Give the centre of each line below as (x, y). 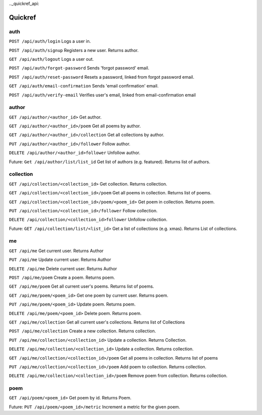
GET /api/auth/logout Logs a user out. (51, 59)
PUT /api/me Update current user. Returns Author (60, 259)
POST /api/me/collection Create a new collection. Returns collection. (82, 331)
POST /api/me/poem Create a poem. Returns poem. (62, 277)
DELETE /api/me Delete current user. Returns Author (63, 268)
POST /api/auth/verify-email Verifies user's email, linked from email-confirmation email (102, 95)
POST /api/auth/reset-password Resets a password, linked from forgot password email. (102, 77)
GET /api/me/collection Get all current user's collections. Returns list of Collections (97, 322)
